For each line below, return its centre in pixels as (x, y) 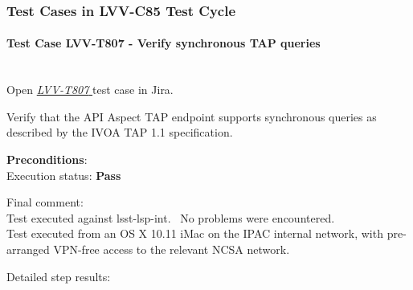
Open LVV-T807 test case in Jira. (90, 90)
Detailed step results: (59, 276)
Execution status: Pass (64, 175)
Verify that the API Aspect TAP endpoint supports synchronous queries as (192, 116)
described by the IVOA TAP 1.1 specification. (120, 132)
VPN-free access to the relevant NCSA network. (172, 249)
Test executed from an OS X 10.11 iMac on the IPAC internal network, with (195, 233)
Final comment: (45, 202)
